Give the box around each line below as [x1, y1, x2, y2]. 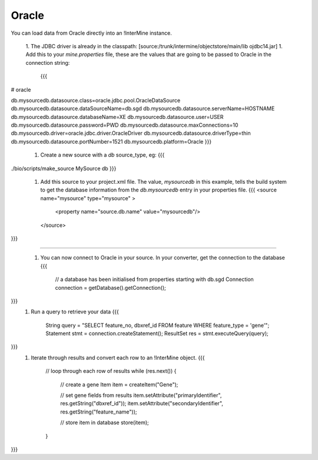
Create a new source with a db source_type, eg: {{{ [40, 151, 165, 158]
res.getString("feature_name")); [60, 408, 137, 415]
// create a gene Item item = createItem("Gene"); [60, 380, 178, 388]
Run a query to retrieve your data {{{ [31, 308, 119, 315]
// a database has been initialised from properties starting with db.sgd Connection [55, 276, 254, 283]
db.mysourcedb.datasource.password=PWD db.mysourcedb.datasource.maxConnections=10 [11, 121, 238, 129]
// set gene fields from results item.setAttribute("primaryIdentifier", [60, 392, 222, 399]
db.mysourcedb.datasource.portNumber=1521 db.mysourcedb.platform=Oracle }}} [11, 138, 212, 145]
